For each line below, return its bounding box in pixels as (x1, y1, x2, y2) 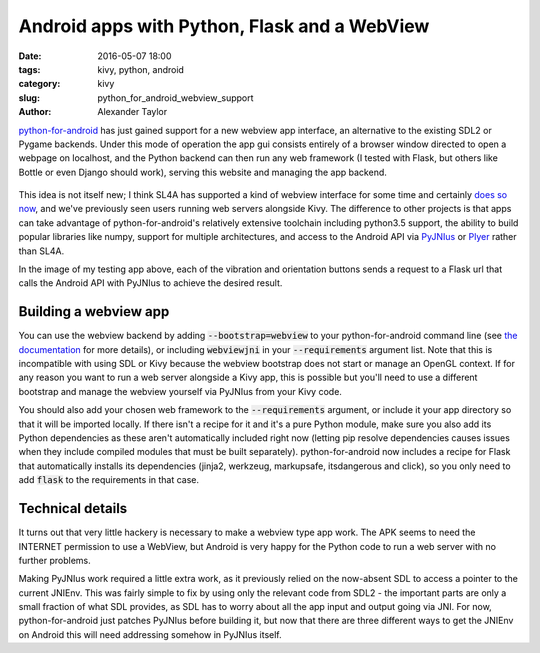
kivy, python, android (97, 63, 185, 75)
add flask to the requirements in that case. (18, 474, 200, 486)
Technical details (18, 500, 128, 517)
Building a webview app (18, 303, 170, 320)
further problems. (18, 554, 91, 566)
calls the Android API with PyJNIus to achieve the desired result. (18, 277, 283, 289)
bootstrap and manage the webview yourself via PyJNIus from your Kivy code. (18, 385, 342, 397)
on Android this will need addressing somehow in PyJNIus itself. (18, 628, 282, 640)
